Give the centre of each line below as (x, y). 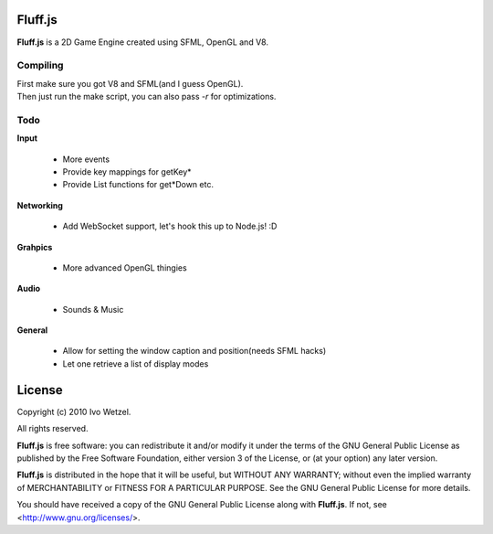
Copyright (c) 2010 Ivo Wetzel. (74, 411)
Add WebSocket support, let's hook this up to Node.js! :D (170, 226)
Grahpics (35, 247)
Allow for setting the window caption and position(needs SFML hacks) (194, 351)
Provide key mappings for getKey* (127, 171)
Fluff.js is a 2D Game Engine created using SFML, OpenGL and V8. (143, 42)
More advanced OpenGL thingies (125, 267)
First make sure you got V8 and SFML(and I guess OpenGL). (130, 83)
